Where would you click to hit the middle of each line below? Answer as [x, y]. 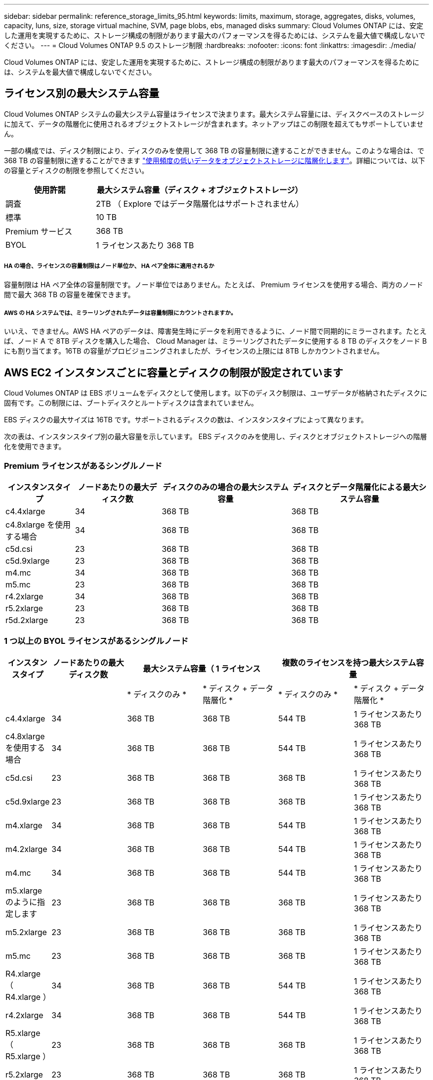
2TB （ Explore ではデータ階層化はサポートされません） [200, 203]
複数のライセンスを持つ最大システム [349, 662]
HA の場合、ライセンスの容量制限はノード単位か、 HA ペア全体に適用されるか [109, 266]
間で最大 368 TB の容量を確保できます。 [69, 294]
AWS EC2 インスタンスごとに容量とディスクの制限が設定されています [174, 372]
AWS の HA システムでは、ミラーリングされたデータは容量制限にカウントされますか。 [120, 313]
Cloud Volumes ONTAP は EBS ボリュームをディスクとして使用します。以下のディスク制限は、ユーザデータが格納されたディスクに [216, 393]
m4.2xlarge [26, 849]
